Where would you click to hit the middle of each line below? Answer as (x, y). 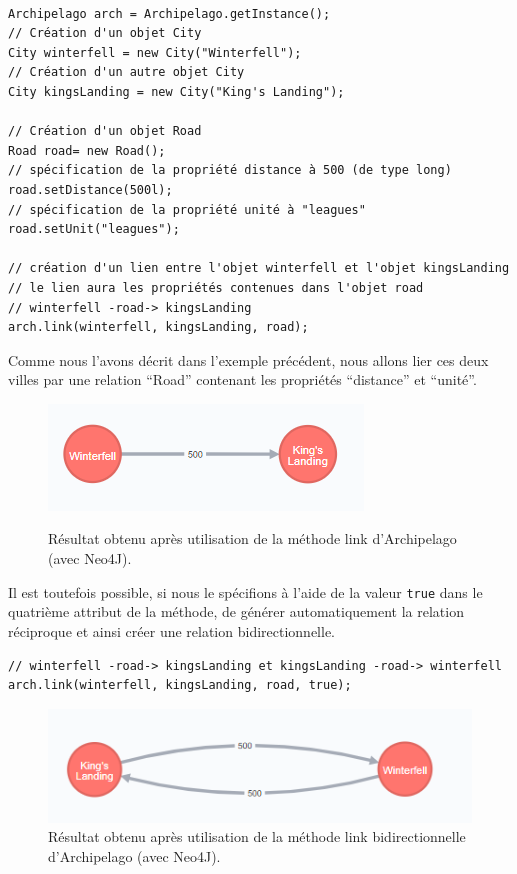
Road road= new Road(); (87, 150)
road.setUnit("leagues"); (94, 229)
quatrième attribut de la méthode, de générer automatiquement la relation (236, 611)
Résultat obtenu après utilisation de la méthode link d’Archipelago (252, 538)
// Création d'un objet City (105, 33)
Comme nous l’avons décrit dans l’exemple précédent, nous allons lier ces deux (248, 359)
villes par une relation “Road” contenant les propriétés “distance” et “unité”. (242, 379)
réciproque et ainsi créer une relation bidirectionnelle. (171, 630)
